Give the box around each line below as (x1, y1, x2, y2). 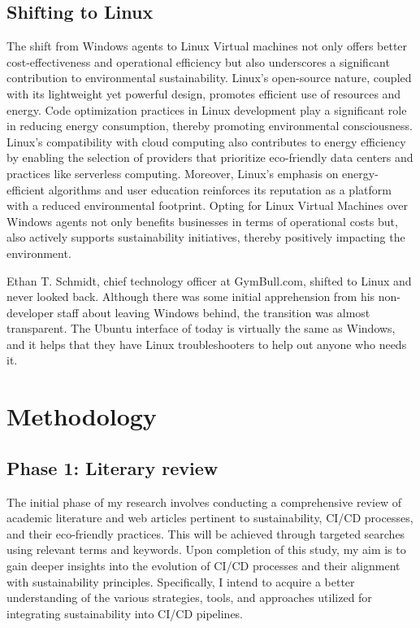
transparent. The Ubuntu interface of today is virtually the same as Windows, (6, 320, 396, 337)
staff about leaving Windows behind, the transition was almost (57, 303, 370, 321)
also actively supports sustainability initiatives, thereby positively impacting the (6, 229, 405, 246)
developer (6, 303, 54, 321)
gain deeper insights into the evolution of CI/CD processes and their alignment (6, 557, 401, 574)
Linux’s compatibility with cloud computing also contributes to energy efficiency (6, 133, 406, 150)
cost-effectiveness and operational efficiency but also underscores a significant (6, 53, 390, 70)
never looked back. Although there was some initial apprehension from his (6, 288, 375, 305)
